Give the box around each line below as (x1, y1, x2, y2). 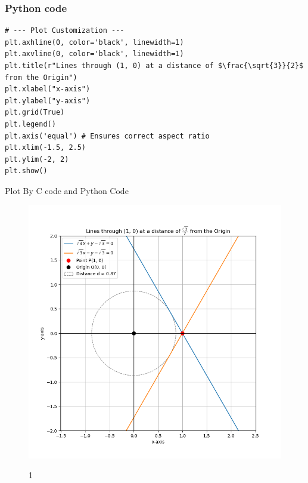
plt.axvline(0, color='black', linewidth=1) (5, 50, 184, 59)
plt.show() (5, 167, 48, 176)
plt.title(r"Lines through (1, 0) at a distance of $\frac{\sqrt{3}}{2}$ (5, 61, 304, 70)
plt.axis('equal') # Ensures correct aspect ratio (5, 131, 210, 140)
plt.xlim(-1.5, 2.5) (5, 143, 86, 152)
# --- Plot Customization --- (5, 26, 125, 35)
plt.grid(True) (5, 108, 65, 117)
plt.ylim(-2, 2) (5, 155, 69, 164)
